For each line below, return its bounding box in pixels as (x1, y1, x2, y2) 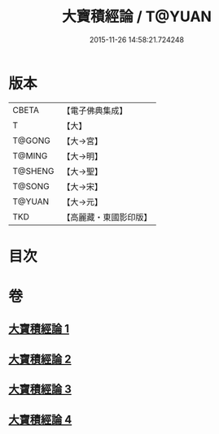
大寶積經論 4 (8, 412, 72, 427)
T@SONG (12, 180, 50, 192)
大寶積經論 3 (8, 383, 72, 397)
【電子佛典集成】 (62, 105, 128, 116)
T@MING (12, 150, 48, 161)
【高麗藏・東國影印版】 (62, 211, 152, 223)
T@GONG (12, 135, 50, 146)
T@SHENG (12, 165, 55, 176)
